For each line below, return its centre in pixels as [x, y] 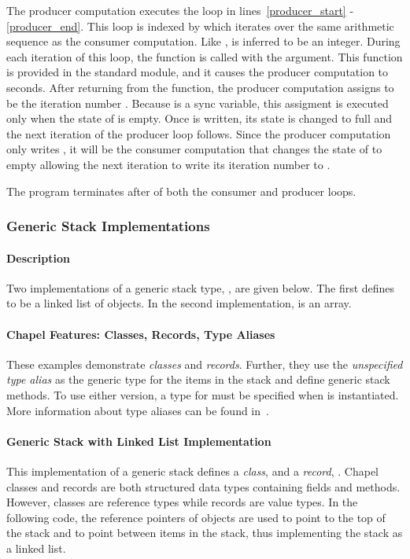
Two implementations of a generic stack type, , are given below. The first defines [201, 287]
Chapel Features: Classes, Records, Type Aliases [141, 334]
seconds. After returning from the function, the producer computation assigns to [200, 87]
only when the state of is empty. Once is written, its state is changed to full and [199, 118]
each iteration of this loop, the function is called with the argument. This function [205, 56]
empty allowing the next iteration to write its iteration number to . [168, 164]
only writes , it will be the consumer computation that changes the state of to [194, 149]
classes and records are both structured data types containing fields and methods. [203, 486]
